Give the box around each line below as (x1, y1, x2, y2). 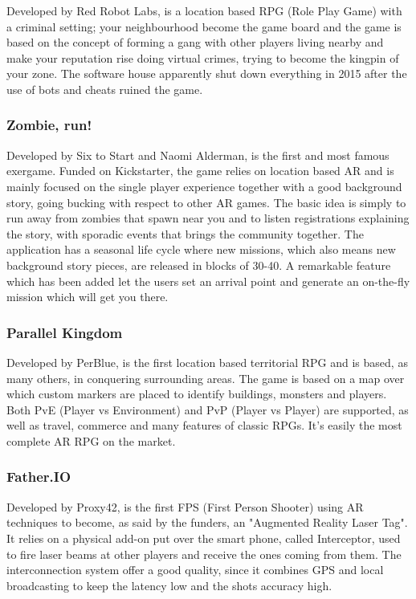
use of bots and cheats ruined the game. (6, 80, 203, 97)
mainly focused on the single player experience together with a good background (6, 177, 402, 194)
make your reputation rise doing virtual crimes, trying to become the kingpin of (6, 49, 399, 66)
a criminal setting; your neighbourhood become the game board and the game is (6, 18, 402, 35)
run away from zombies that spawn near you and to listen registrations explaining (6, 210, 410, 226)
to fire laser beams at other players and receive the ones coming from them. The (6, 545, 402, 562)
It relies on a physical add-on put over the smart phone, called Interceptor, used (6, 529, 401, 546)
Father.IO (6, 467, 71, 487)
